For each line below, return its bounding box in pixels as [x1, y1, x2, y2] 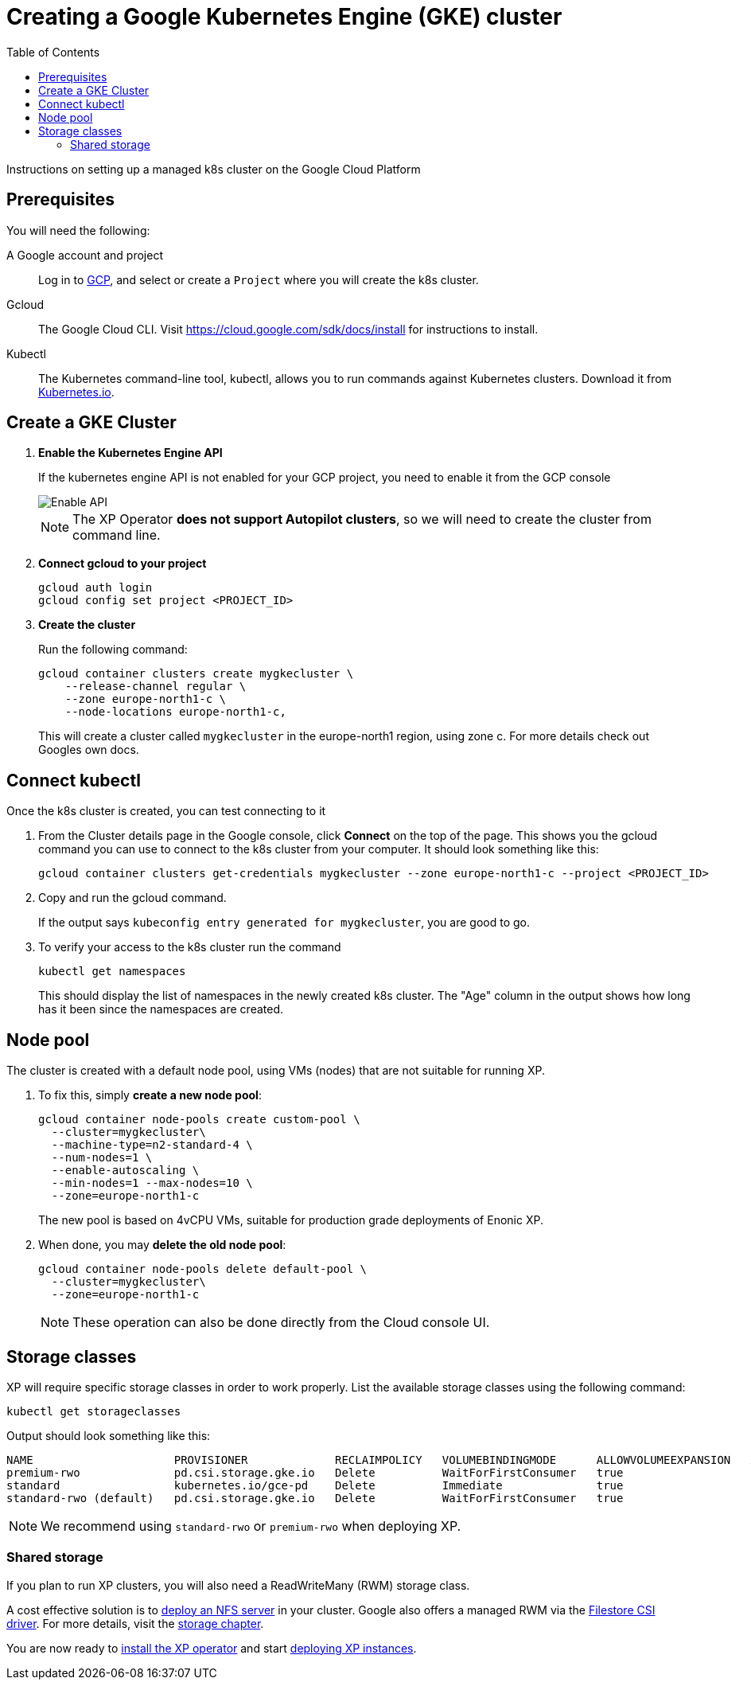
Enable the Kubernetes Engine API [38, 446, 223, 460]
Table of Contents [6, 45, 100, 59]
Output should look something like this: [6, 1428, 211, 1442]
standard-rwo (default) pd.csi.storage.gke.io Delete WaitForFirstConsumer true [6, 1491, 624, 1505]
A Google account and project [6, 248, 164, 262]
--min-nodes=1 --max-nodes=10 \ [51, 1177, 253, 1190]
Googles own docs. [38, 743, 139, 757]
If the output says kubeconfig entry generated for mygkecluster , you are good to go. [38, 915, 530, 930]
